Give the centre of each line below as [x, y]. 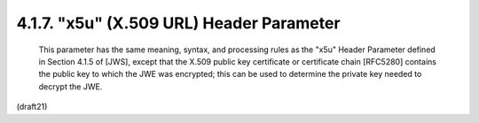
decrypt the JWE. [71, 86]
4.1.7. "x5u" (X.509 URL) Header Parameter [178, 23]
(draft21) [32, 107]
